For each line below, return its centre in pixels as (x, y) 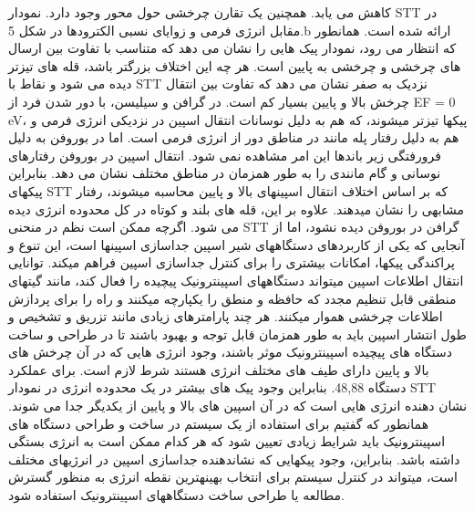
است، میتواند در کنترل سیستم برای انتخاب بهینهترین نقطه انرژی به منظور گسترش (233, 477)
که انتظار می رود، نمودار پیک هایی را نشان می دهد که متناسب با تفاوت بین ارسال (232, 48)
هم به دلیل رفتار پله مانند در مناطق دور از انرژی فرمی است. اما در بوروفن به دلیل (234, 137)
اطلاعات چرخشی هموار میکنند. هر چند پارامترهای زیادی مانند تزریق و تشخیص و (226, 316)
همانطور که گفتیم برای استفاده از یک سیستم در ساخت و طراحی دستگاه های (219, 423)
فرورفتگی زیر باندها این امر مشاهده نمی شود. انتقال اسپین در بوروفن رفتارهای (225, 155)
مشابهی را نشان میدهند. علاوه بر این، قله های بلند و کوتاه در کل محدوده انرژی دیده (236, 209)
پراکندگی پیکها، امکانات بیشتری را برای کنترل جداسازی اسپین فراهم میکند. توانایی (232, 262)
